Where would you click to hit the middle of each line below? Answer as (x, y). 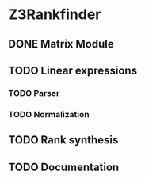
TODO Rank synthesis (63, 140)
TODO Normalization (49, 114)
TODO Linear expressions (72, 70)
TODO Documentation (64, 167)
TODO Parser (34, 93)
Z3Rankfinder (55, 15)
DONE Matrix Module (61, 44)
